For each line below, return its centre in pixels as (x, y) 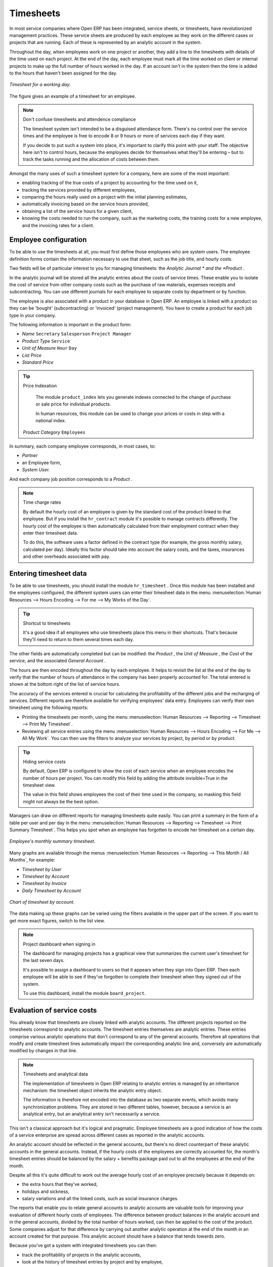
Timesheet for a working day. (40, 85)
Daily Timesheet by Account (51, 890)
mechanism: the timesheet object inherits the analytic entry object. (93, 1091)
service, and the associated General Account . (58, 661)
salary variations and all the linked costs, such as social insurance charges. (100, 1199)
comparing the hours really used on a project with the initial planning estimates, (105, 197)
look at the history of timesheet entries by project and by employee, (93, 1262)
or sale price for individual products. (73, 404)
